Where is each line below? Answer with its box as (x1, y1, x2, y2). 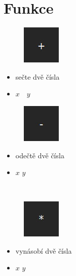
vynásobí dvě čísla (15, 245, 72, 256)
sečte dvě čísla (15, 71, 60, 82)
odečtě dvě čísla (15, 150, 64, 160)
